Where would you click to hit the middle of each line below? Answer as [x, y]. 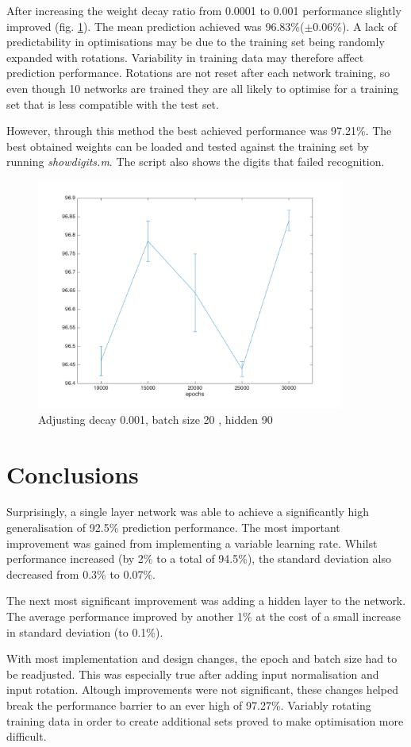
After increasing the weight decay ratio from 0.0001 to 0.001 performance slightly [204, 10]
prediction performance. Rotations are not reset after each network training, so [198, 73]
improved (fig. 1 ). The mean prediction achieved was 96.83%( [156, 26]
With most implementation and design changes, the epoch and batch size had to [202, 658]
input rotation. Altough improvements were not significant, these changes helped [202, 689]
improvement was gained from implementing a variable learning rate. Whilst [192, 543]
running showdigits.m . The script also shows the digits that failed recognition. [196, 162]
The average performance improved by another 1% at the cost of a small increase [204, 616]
